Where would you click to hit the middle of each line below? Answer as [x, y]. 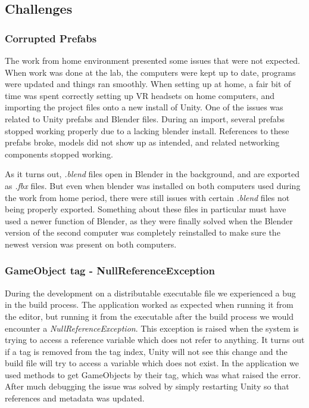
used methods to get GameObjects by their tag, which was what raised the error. [153, 374]
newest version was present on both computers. [91, 244]
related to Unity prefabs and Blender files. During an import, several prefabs [145, 118]
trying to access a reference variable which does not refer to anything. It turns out [155, 340]
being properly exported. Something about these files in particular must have [146, 209]
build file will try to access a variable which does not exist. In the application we [152, 363]
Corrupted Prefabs [51, 38]
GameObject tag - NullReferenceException [110, 271]
